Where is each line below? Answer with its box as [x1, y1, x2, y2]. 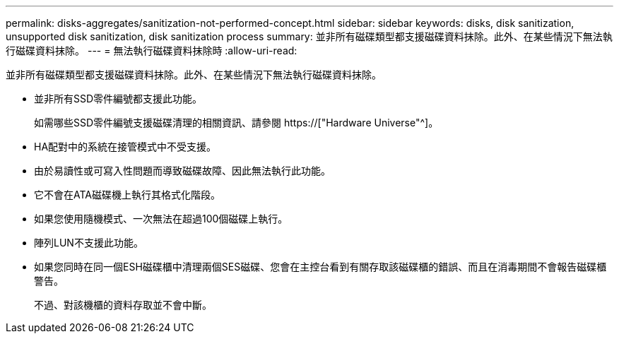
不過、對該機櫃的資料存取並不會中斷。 [34, 299, 212, 311]
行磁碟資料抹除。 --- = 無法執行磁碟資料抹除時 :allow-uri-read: [6, 44, 297, 56]
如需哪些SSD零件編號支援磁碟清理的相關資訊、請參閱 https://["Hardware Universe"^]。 [34, 117, 439, 129]
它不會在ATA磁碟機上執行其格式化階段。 [34, 189, 220, 201]
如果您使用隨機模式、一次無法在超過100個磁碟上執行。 [34, 213, 288, 225]
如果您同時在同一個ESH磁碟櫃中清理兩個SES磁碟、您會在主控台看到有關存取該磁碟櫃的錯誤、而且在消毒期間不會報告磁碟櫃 [34, 261, 607, 273]
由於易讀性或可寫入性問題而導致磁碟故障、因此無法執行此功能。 [34, 165, 331, 177]
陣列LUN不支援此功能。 [34, 237, 143, 249]
